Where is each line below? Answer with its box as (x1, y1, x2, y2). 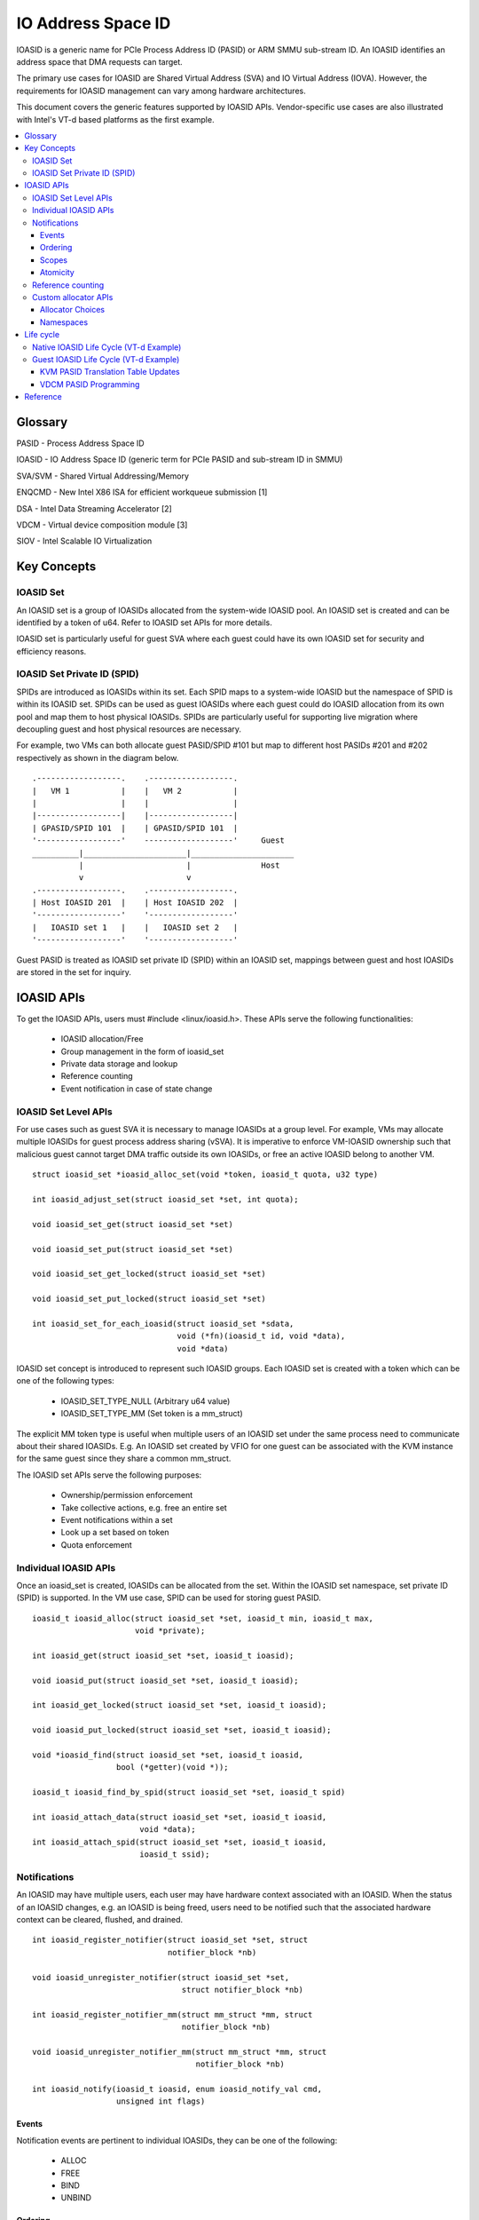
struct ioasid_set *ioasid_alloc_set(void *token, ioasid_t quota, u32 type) (32, 1169, 379, 1180)
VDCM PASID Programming (40, 378, 140, 390)
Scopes (40, 254, 68, 266)
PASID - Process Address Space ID (16, 438, 145, 448)
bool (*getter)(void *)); (115, 1763, 230, 1772)
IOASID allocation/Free (60, 1034, 144, 1044)
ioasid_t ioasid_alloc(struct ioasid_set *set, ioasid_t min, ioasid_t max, (32, 1613, 374, 1623)
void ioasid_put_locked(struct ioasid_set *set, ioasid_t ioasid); (32, 1725, 332, 1735)
